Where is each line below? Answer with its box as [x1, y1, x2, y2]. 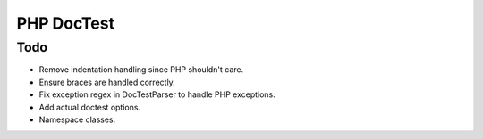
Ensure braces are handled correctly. [38, 77, 176, 87]
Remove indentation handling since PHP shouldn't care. [38, 64, 244, 75]
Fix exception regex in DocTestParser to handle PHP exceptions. [38, 89, 276, 100]
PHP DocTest [16, 13, 115, 33]
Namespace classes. [38, 114, 116, 125]
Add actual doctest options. [38, 102, 141, 112]
